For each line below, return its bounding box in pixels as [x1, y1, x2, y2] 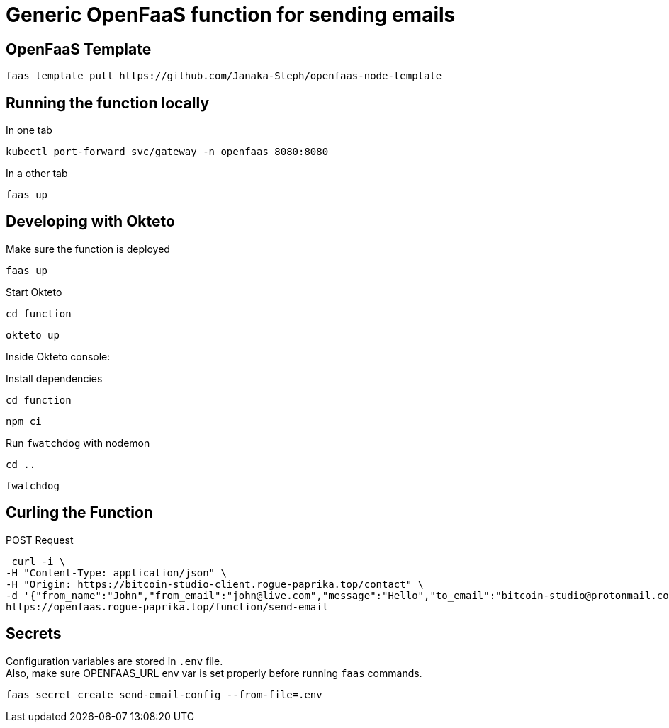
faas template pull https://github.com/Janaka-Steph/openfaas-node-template [6, 70, 442, 82]
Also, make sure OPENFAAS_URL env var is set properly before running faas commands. [6, 666, 422, 679]
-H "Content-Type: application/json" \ [6, 567, 227, 579]
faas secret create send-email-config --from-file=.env [6, 688, 322, 700]
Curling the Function [6, 504, 153, 522]
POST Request [6, 533, 74, 546]
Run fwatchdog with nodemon [6, 436, 150, 449]
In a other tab [6, 167, 68, 180]
